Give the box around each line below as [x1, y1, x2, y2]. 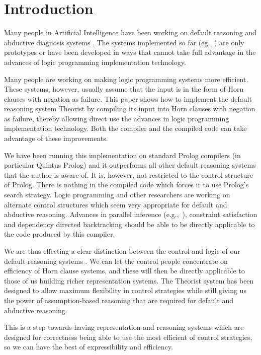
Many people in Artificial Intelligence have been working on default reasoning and [4, 27, 256, 38]
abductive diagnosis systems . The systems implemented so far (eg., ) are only [4, 37, 244, 47]
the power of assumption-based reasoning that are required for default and [4, 295, 233, 305]
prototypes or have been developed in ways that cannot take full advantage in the [4, 47, 256, 57]
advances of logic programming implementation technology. [4, 56, 186, 67]
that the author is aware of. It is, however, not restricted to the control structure [4, 169, 253, 180]
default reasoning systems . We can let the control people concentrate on [4, 255, 228, 266]
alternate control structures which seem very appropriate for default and [4, 199, 227, 209]
